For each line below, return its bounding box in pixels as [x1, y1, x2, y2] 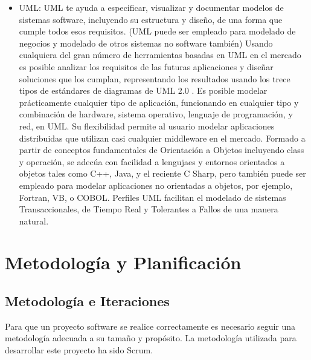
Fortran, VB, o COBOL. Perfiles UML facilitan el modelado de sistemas [19, 191, 286, 203]
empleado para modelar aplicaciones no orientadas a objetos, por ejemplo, [19, 178, 293, 191]
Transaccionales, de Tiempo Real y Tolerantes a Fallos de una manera [19, 203, 278, 215]
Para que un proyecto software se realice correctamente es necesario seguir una [5, 319, 296, 332]
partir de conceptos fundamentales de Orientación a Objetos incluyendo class [19, 143, 304, 156]
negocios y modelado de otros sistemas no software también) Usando [19, 36, 273, 49]
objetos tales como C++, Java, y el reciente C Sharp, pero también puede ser [19, 167, 306, 180]
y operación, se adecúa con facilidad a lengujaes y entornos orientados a [19, 155, 285, 168]
